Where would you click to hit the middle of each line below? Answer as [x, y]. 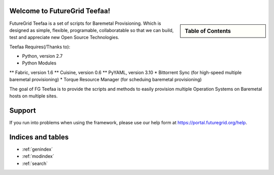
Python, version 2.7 [42, 56]
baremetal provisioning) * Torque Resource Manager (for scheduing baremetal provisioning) [106, 80]
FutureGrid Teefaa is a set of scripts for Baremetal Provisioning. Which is [85, 23]
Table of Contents [208, 31]
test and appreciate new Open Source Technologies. [64, 38]
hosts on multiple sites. [33, 96]
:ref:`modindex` [38, 156]
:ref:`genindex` [38, 149]
